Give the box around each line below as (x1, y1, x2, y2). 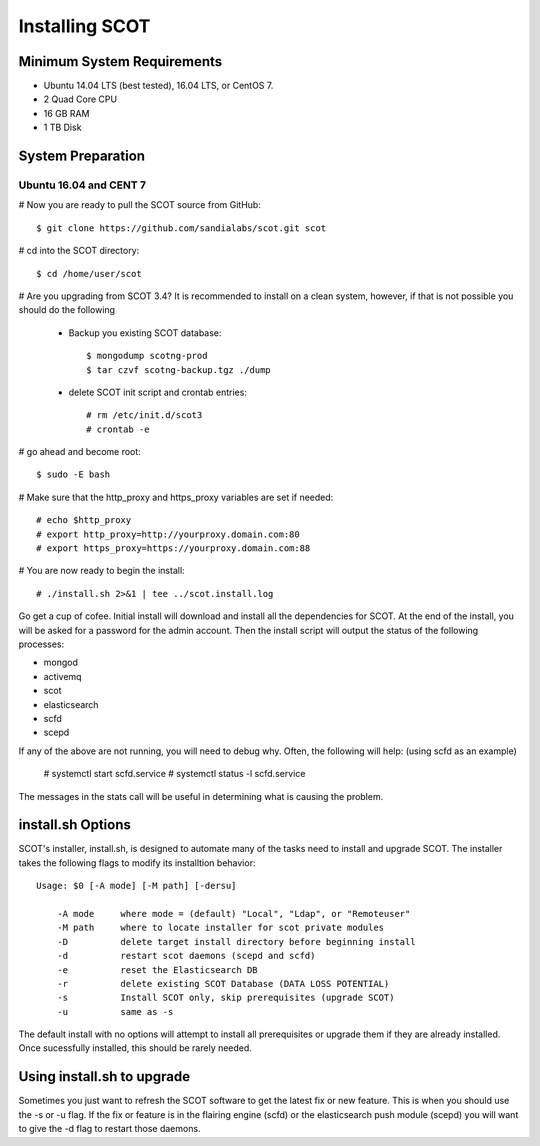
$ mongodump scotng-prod (86, 350, 208, 362)
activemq (43, 670, 82, 682)
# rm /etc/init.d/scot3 (86, 410, 203, 421)
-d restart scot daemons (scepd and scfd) (56, 950, 316, 962)
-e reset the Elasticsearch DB (56, 964, 259, 975)
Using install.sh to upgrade (18, 1068, 190, 1085)
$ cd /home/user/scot (36, 268, 142, 279)
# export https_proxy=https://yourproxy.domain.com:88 (36, 543, 311, 554)
